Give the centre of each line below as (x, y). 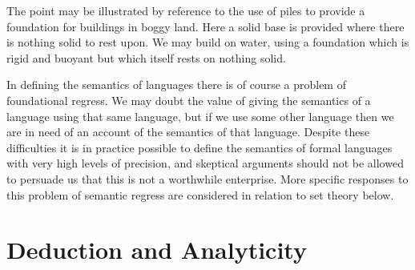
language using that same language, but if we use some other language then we (200, 116)
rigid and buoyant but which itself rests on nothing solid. (146, 57)
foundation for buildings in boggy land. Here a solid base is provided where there (205, 26)
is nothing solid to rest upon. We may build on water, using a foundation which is (208, 42)
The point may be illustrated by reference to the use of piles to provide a (186, 10)
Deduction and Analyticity (157, 250)
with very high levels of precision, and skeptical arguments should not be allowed (205, 163)
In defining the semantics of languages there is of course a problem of (176, 85)
